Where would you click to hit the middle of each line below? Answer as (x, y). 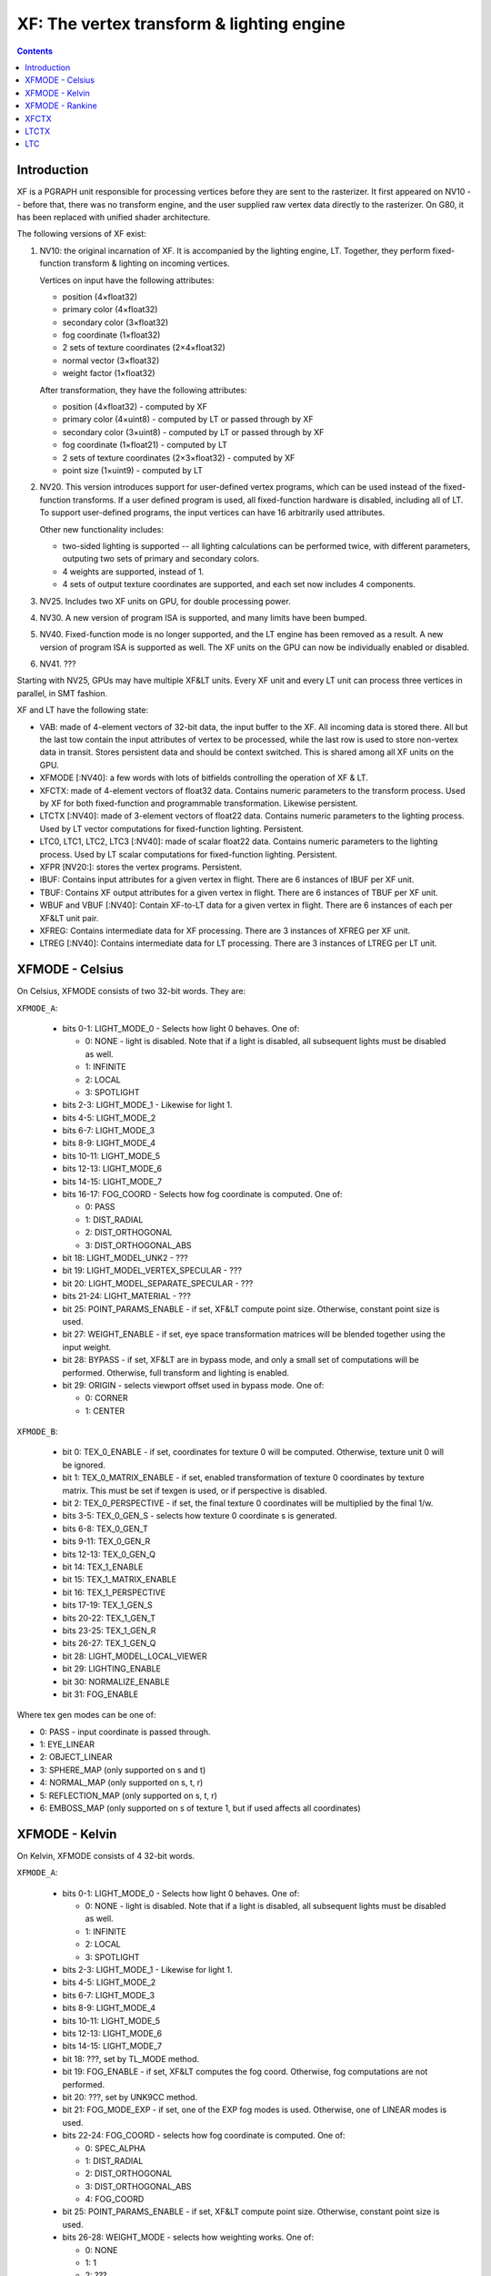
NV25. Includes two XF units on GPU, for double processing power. (165, 601)
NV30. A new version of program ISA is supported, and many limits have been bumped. (203, 617)
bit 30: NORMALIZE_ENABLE (116, 1682)
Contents (35, 51)
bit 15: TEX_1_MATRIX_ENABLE (120, 1580)
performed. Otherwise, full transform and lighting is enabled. (176, 1372)
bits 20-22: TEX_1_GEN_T (109, 1618)
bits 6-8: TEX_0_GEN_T (105, 1529)
